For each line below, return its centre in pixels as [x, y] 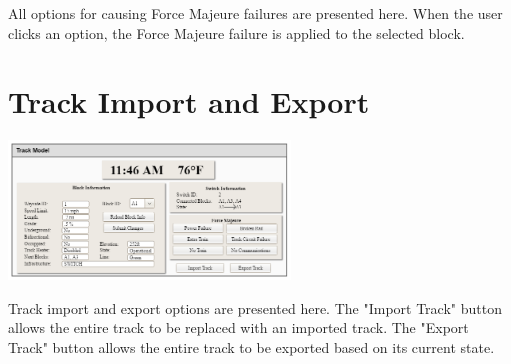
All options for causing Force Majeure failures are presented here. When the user [255, 13]
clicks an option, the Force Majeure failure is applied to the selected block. [236, 32]
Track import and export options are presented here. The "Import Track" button [255, 307]
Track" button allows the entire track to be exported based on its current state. [251, 346]
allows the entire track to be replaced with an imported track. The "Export [238, 327]
